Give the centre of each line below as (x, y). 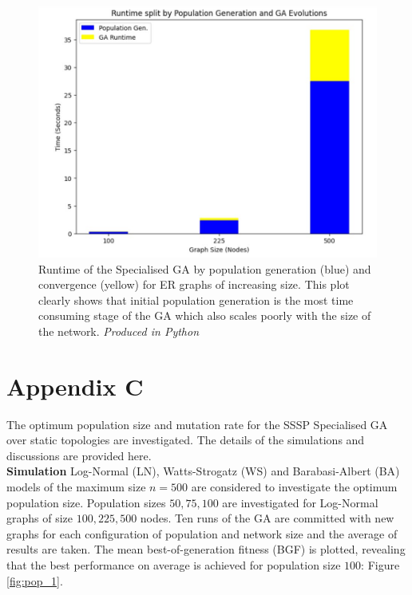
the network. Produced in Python (119, 331)
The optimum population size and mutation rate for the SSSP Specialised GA (197, 424)
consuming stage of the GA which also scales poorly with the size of (205, 315)
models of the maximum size (76, 487)
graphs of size (40, 518)
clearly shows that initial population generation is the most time (196, 299)
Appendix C (75, 386)
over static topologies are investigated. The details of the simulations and (186, 440)
